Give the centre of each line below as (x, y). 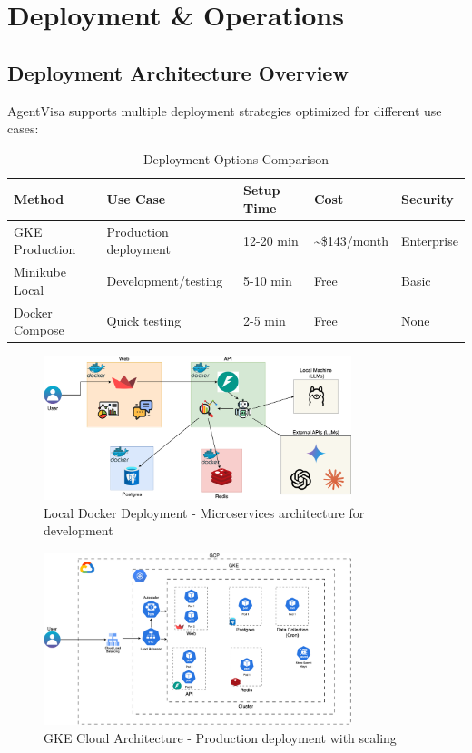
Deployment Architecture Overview (178, 72)
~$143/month (351, 240)
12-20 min (271, 240)
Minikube (40, 272)
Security (427, 199)
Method (39, 199)
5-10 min (268, 281)
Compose (39, 330)
